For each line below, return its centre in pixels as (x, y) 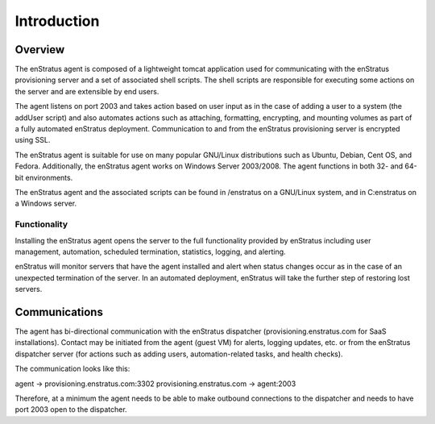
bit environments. (44, 177)
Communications (59, 312)
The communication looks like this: (72, 369)
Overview (40, 50)
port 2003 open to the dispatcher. (71, 409)
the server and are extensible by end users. (87, 91)
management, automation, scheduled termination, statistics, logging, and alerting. (150, 251)
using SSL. (33, 140)
